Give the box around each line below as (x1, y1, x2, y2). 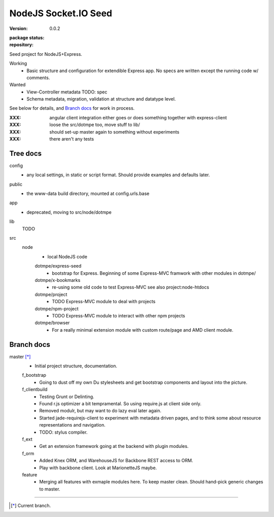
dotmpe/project (35, 291, 67, 297)
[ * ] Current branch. (11, 503, 51, 509)
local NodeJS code (47, 253, 87, 260)
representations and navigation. (39, 422, 106, 428)
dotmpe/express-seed (35, 263, 82, 269)
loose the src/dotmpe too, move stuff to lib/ (49, 122, 141, 128)
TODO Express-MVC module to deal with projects (52, 299, 156, 305)
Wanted (9, 82, 26, 88)
